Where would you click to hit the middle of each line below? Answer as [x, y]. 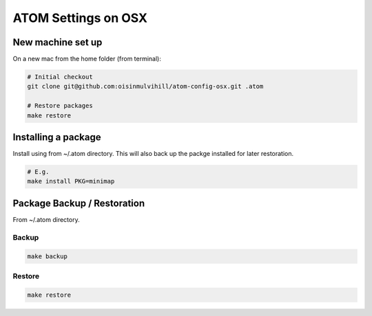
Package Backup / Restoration [79, 203]
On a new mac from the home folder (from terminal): [87, 59]
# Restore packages [60, 106]
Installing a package [57, 137]
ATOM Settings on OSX [80, 18]
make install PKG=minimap [71, 181]
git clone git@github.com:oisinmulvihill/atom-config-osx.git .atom [145, 87]
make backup [48, 256]
